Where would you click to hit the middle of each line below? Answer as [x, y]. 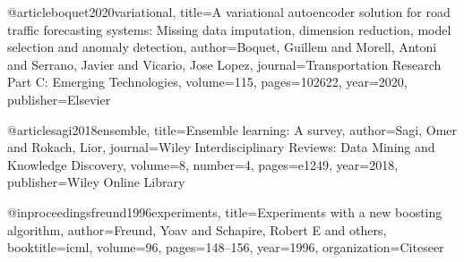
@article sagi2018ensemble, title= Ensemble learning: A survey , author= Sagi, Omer [232, 129]
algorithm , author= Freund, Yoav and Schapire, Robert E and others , [197, 229]
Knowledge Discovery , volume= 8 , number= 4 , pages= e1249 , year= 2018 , [203, 164]
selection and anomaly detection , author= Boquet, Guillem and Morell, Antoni [222, 47]
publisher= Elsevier [59, 99]
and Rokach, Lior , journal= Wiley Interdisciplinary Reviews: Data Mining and [221, 147]
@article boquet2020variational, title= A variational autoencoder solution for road [229, 12]
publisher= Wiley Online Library [96, 182]
